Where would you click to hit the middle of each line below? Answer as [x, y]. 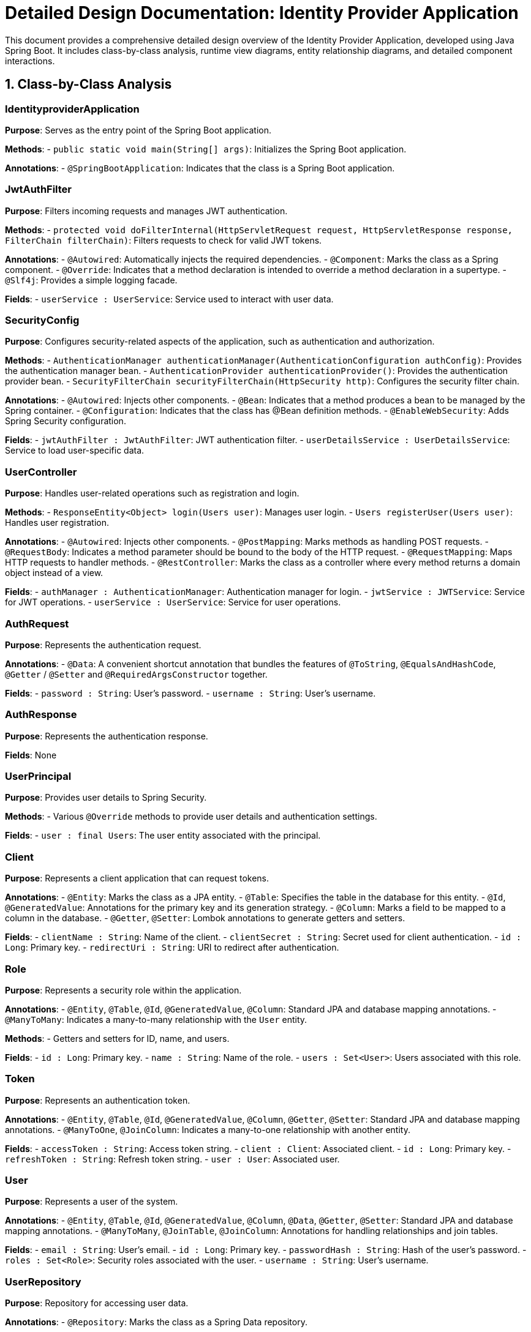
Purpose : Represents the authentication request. [103, 645]
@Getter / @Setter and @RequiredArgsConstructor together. [136, 674]
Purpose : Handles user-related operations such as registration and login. [152, 493]
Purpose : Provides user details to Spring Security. [106, 798]
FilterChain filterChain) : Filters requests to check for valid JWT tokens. [164, 240]
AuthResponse [41, 715]
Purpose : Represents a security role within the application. [123, 990]
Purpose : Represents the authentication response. [107, 736]
